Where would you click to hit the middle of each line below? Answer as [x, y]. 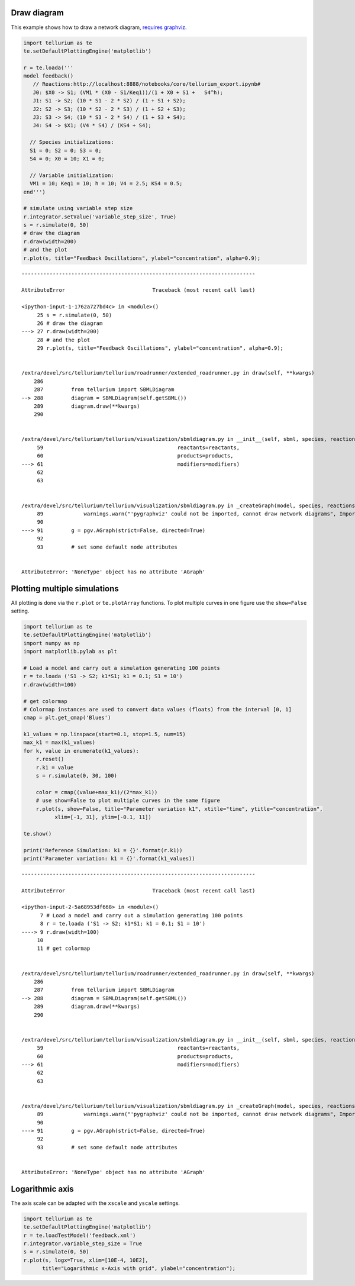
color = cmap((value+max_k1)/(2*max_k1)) [97, 792]
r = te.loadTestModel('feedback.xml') [80, 1235]
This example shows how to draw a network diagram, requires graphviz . [99, 27]
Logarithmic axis [42, 1189]
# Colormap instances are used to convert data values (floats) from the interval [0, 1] [158, 709]
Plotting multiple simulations [65, 589]
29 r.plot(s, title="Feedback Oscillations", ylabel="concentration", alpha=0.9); [160, 348]
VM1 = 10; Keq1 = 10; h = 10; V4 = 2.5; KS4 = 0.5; [106, 184]
